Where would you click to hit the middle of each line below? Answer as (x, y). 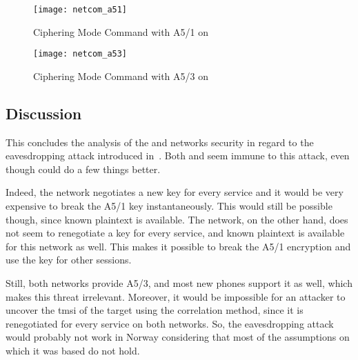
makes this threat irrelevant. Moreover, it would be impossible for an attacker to (176, 296)
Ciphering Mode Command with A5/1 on (121, 31)
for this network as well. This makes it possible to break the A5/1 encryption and (178, 246)
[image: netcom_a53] (80, 54)
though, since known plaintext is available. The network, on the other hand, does (177, 219)
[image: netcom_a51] (80, 10)
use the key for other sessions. (69, 260)
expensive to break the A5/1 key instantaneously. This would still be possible (169, 206)
